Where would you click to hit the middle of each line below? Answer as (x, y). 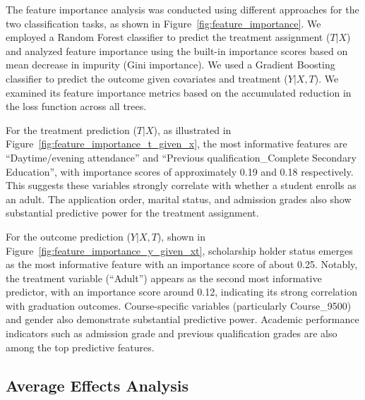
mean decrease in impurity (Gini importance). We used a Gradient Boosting (170, 65)
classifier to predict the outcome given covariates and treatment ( (147, 78)
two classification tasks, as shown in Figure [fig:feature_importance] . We (163, 23)
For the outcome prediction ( (68, 236)
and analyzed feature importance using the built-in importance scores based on (177, 50)
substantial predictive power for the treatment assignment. (132, 213)
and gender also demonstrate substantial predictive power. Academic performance (182, 319)
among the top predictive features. (80, 347)
